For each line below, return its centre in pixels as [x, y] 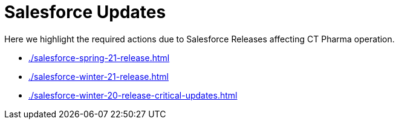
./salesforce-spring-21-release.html [99, 57]
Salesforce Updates [85, 12]
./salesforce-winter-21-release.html [99, 76]
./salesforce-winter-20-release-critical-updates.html [133, 95]
